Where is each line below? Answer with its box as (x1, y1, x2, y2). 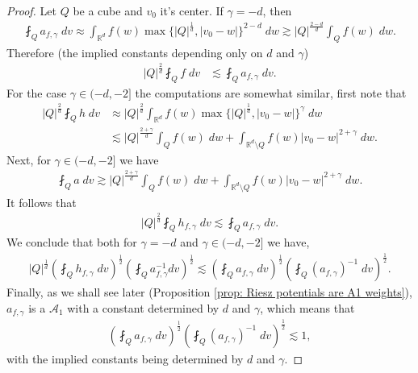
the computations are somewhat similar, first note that (135, 84, 407, 101)
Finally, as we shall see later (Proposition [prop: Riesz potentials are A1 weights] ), (6, 284, 412, 300)
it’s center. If (160, 2, 224, 19)
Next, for (6, 151, 51, 168)
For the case (6, 84, 67, 101)
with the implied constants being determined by (6, 350, 244, 367)
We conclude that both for (6, 234, 137, 251)
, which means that (260, 299, 355, 316)
